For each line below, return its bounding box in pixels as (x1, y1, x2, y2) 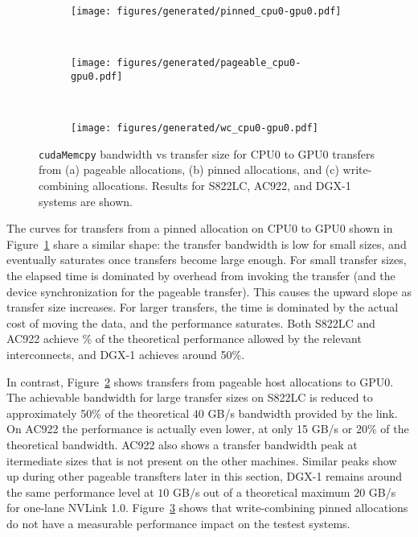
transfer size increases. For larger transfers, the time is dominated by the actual (6, 299, 399, 316)
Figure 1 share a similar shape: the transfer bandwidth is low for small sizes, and (6, 235, 407, 252)
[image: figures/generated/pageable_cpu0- (71, 57, 301, 69)
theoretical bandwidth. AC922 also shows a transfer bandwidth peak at (6, 436, 358, 452)
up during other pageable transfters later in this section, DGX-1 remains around (6, 468, 403, 485)
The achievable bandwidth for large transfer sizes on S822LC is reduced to (6, 389, 373, 406)
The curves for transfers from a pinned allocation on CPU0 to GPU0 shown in (6, 220, 393, 237)
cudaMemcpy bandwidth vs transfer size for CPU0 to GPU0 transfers (39, 145, 375, 162)
